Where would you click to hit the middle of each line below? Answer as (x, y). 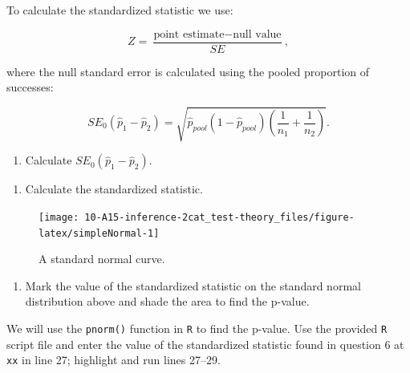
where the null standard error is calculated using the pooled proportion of (188, 71)
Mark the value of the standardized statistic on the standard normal (193, 285)
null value (257, 34)
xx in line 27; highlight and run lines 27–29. (114, 360)
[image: (59, 217)
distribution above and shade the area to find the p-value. (167, 301)
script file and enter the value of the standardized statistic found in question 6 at (205, 344)
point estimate (189, 34)
